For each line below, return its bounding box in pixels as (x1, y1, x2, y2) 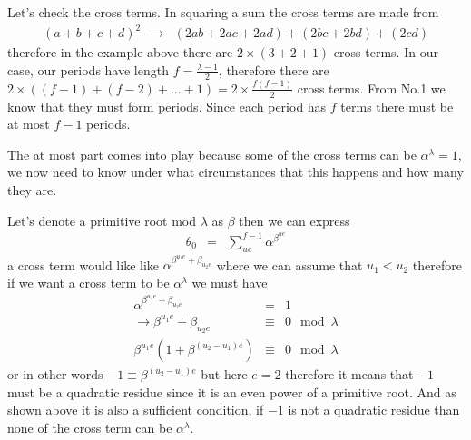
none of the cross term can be (7, 417, 172, 436)
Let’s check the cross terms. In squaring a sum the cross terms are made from (7, 3, 439, 21)
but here (201, 365, 248, 384)
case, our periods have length (7, 60, 169, 79)
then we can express (239, 210, 350, 230)
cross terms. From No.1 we (297, 78, 446, 97)
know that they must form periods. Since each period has (7, 96, 327, 115)
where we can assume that (216, 255, 363, 274)
